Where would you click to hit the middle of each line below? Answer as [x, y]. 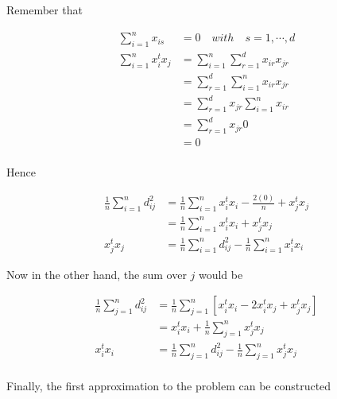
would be [221, 274]
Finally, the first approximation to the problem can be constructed [169, 386]
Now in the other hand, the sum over [97, 274]
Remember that [45, 10]
